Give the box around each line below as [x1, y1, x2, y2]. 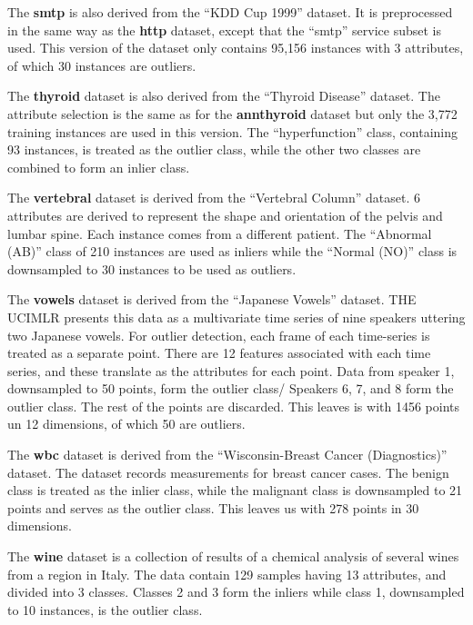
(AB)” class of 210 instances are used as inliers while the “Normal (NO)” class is [7, 242, 458, 261]
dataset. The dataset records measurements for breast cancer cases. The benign [7, 462, 449, 481]
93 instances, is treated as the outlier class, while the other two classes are [7, 140, 421, 159]
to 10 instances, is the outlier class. [7, 600, 203, 619]
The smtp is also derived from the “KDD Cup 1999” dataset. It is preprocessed [7, 3, 453, 21]
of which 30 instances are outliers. [7, 55, 196, 74]
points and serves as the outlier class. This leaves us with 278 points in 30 [7, 498, 419, 517]
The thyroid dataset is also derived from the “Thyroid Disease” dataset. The [7, 86, 440, 105]
